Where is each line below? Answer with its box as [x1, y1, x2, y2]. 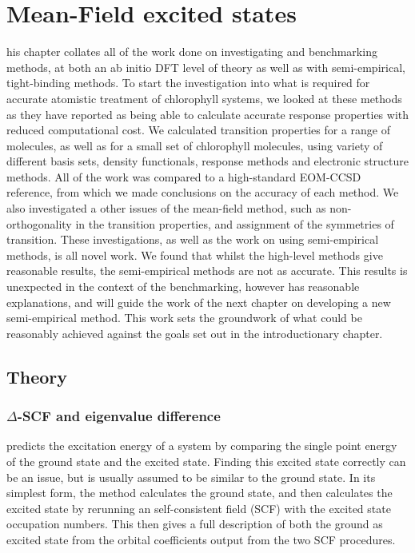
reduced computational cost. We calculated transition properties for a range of [6, 121, 390, 138]
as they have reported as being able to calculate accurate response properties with [6, 105, 409, 122]
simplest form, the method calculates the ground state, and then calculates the [6, 484, 393, 501]
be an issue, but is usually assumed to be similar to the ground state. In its [6, 468, 376, 485]
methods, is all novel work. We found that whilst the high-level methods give [6, 246, 383, 263]
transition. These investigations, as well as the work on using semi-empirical [6, 231, 379, 248]
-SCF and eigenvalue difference [17, 406, 221, 426]
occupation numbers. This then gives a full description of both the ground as [6, 515, 383, 532]
